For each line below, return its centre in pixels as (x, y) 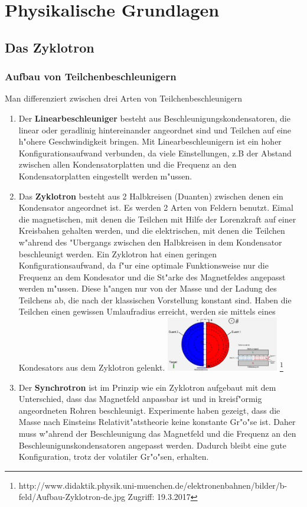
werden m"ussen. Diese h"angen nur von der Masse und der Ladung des (148, 288)
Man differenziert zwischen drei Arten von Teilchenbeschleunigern (124, 98)
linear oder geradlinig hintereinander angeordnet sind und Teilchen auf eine (155, 130)
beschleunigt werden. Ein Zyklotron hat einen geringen (118, 253)
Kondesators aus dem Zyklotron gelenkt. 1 (151, 367)
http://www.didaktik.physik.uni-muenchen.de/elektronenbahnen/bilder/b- (153, 485)
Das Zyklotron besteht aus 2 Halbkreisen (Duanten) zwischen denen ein (151, 196)
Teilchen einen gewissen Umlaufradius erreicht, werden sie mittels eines (147, 311)
